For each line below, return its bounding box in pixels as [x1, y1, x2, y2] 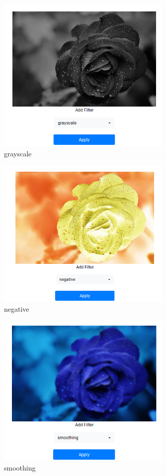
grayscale [4, 148, 32, 158]
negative [4, 303, 29, 314]
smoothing [4, 462, 36, 473]
